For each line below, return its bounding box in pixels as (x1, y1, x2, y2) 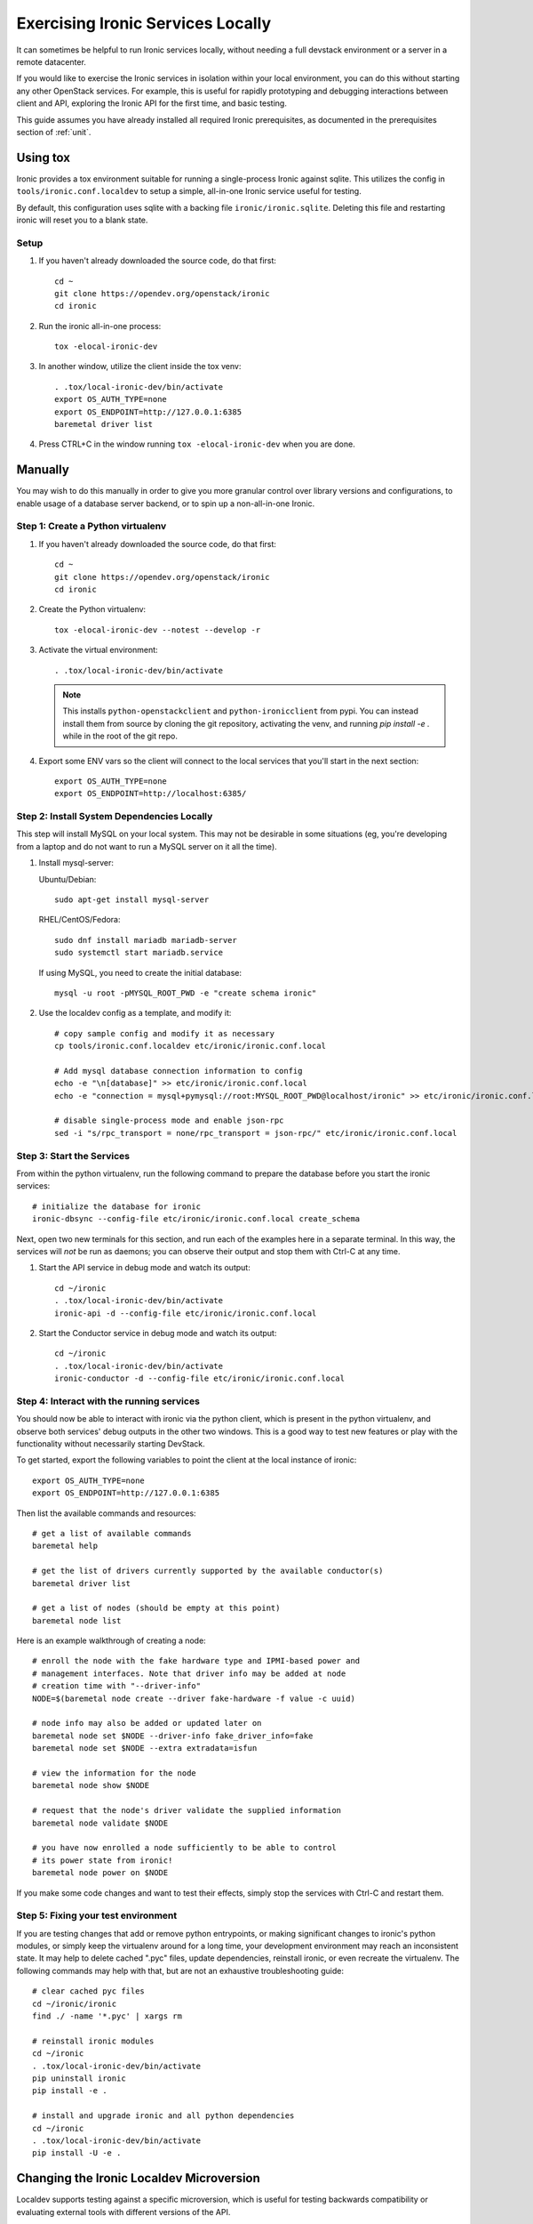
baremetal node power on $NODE (32, 1868, 169, 1878)
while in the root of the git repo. (62, 730, 178, 742)
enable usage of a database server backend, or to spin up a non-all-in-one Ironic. (16, 498, 315, 509)
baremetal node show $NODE (32, 1780, 150, 1791)
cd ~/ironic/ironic (32, 1998, 117, 2009)
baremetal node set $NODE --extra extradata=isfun (32, 1744, 258, 1753)
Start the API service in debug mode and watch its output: (38, 1262, 251, 1273)
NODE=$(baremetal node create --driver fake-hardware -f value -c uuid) (32, 1693, 355, 1704)
